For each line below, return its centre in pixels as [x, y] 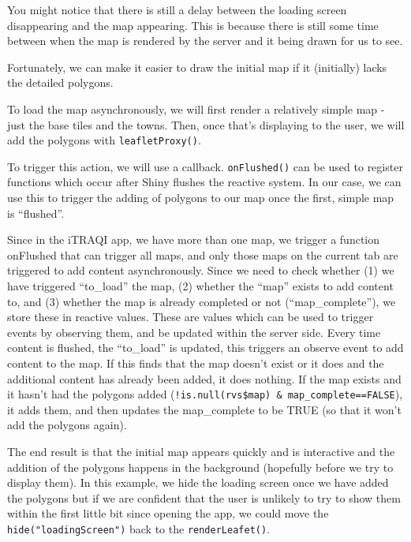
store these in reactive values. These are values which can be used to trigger [191, 317]
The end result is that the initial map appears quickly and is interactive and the [201, 452]
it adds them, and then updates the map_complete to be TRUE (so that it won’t [204, 409]
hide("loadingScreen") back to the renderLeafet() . [139, 529]
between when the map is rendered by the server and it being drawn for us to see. [205, 41]
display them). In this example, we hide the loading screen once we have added [198, 482]
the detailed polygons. [60, 82]
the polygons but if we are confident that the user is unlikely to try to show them [204, 497]
